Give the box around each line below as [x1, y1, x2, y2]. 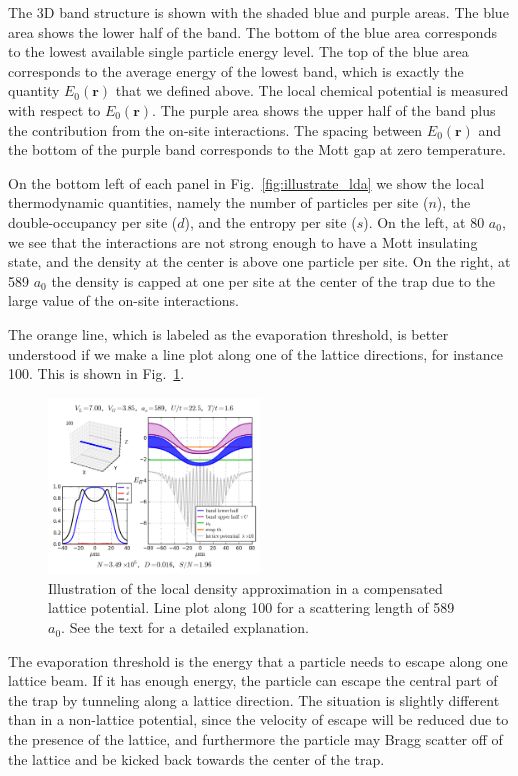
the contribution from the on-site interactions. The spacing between [8, 119, 423, 140]
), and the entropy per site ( [184, 211, 357, 232]
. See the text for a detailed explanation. [61, 617, 309, 638]
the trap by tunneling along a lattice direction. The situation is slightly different [8, 689, 500, 710]
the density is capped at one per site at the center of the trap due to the [51, 270, 496, 291]
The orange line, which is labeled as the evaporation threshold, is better [8, 323, 449, 344]
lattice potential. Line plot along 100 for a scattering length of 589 [48, 597, 455, 618]
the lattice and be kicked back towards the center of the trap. [8, 748, 385, 769]
